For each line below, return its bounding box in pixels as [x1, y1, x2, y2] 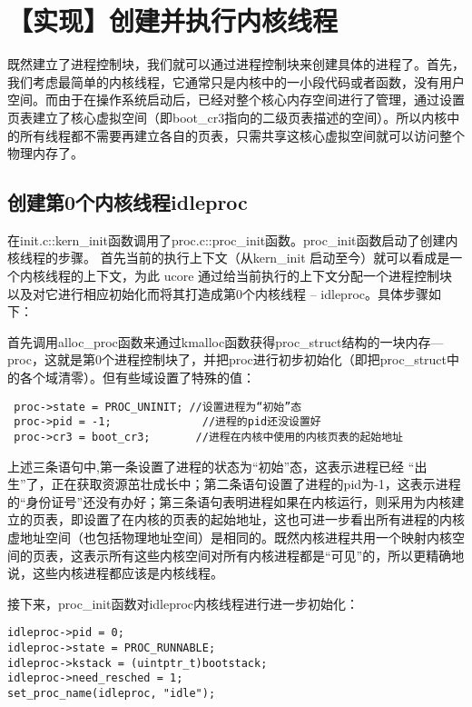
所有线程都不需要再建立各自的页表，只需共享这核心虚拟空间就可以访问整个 [19, 125, 465, 144]
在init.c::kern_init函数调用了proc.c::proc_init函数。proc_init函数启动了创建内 [7, 230, 458, 249]
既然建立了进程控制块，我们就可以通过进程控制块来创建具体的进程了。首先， [7, 55, 465, 74]
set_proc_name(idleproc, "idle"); [7, 686, 216, 700]
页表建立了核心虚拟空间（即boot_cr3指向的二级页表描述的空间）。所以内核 [7, 107, 447, 126]
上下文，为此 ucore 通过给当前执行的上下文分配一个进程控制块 [83, 266, 453, 285]
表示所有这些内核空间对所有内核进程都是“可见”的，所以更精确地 [83, 545, 465, 564]
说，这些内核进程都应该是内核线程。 [7, 563, 223, 583]
